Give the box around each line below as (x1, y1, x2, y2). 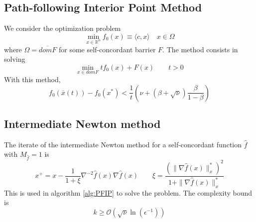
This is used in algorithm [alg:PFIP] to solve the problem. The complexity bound (4, 187, 253, 198)
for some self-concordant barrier (59, 44, 156, 54)
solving (4, 54, 25, 64)
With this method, (4, 74, 61, 84)
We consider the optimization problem (4, 23, 121, 33)
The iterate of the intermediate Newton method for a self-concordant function (4, 139, 242, 149)
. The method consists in (162, 44, 238, 54)
